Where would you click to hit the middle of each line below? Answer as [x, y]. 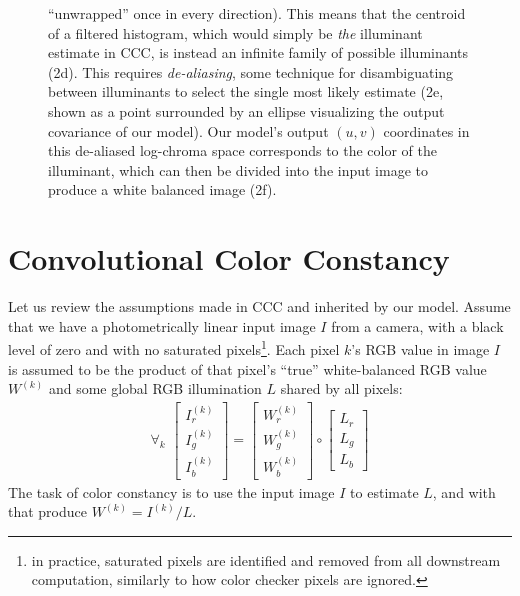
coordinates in [426, 130]
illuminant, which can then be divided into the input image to [238, 169]
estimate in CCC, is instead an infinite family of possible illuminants [258, 52]
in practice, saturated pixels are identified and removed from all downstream [266, 559]
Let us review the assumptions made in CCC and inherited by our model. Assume [259, 306]
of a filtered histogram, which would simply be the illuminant [235, 32]
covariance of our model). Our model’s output [188, 130]
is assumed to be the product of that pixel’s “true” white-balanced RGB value [247, 368]
